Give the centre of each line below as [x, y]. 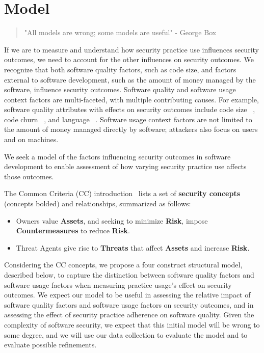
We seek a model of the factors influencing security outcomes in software [117, 156]
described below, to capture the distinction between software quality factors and [129, 275]
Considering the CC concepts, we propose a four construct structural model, [123, 265]
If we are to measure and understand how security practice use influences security [131, 49]
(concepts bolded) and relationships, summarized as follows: [98, 203]
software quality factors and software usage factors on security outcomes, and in [129, 304]
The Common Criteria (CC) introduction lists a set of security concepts [122, 193]
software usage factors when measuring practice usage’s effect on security [118, 284]
